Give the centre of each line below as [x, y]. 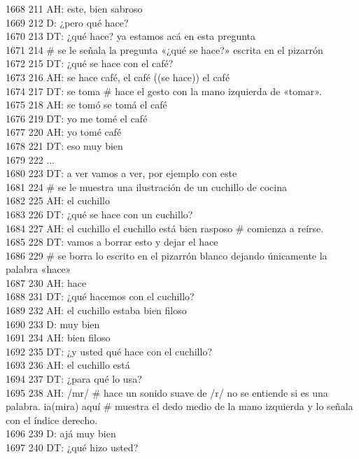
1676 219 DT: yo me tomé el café [77, 118]
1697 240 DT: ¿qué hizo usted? [72, 447]
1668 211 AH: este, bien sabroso [74, 8]
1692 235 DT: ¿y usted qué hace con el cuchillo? [109, 351]
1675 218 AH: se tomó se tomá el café [86, 105]
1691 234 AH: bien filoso [58, 338]
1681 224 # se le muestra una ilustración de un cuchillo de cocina [146, 186]
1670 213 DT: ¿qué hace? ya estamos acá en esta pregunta [131, 36]
